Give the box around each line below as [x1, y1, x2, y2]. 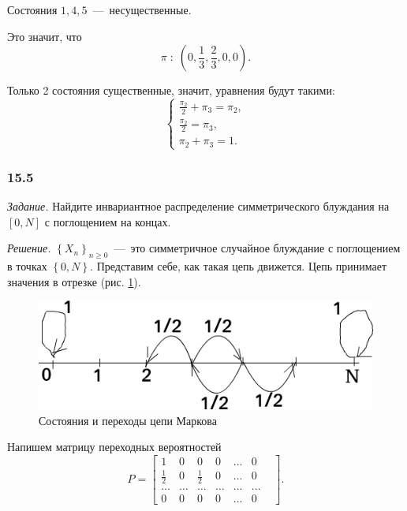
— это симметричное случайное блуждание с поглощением [114, 240, 401, 256]
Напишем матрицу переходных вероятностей [7, 438, 222, 455]
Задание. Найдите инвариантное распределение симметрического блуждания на [7, 198, 390, 214]
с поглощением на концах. [44, 213, 171, 229]
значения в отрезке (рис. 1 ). [7, 273, 141, 289]
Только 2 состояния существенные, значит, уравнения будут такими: [7, 82, 335, 99]
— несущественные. [92, 2, 192, 17]
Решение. [7, 240, 51, 256]
